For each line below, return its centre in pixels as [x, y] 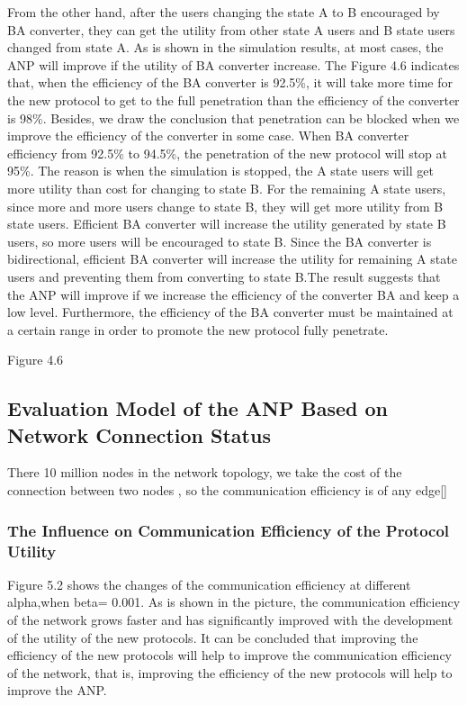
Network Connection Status [139, 434]
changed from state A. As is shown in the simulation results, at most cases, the [225, 47]
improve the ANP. [57, 690]
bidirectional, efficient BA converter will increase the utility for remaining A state [232, 259]
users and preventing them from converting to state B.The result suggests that [224, 276]
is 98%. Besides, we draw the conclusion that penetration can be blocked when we [233, 117]
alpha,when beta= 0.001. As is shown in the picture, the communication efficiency [234, 602]
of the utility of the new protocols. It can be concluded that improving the [213, 637]
